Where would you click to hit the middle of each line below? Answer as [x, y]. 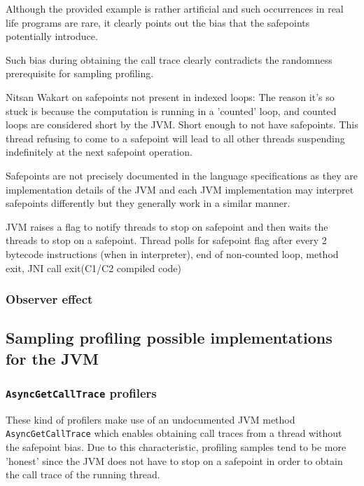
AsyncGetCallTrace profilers [81, 393]
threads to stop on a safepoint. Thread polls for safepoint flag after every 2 [166, 240]
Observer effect [49, 299]
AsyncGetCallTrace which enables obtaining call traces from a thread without [174, 433]
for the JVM [52, 358]
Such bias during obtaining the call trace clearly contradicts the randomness [169, 59]
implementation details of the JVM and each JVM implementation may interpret [180, 189]
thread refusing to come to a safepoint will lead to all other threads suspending [175, 138]
